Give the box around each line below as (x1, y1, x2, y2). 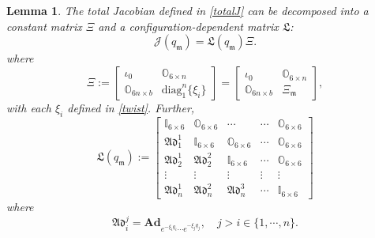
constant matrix (6, 17, 82, 34)
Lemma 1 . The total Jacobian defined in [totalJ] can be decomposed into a (6, 2, 369, 18)
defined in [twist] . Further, (67, 99, 195, 115)
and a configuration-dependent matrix (98, 17, 279, 34)
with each (6, 99, 51, 115)
